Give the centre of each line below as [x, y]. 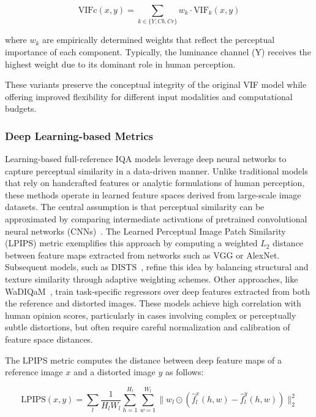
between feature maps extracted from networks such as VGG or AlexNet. [142, 255]
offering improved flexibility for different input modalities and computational [149, 96]
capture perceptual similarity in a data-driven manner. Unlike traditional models [156, 170]
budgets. [21, 108]
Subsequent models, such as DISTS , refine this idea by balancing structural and [157, 267]
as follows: [185, 372]
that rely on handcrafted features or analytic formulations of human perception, [155, 183]
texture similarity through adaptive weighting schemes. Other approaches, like [152, 279]
